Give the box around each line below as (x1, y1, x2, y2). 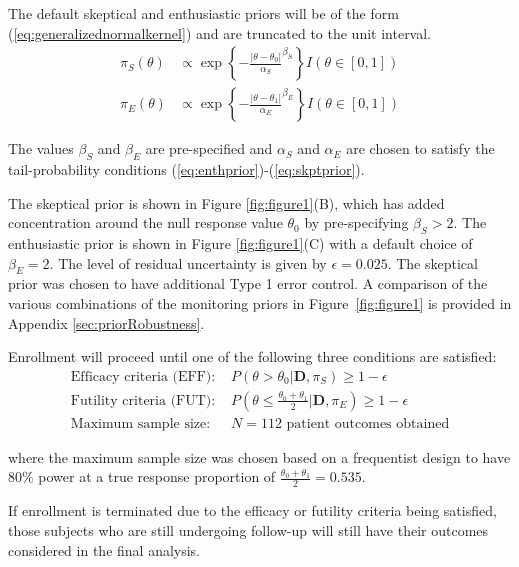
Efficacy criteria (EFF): (70, 369, 216, 384)
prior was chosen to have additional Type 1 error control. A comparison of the (8, 273, 488, 294)
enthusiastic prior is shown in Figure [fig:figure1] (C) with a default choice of (8, 233, 473, 254)
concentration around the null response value (8, 212, 283, 233)
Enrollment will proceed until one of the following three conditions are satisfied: (8, 346, 497, 367)
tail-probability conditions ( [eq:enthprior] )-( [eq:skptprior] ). (8, 159, 365, 180)
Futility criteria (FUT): (70, 393, 216, 408)
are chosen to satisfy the (346, 138, 495, 159)
